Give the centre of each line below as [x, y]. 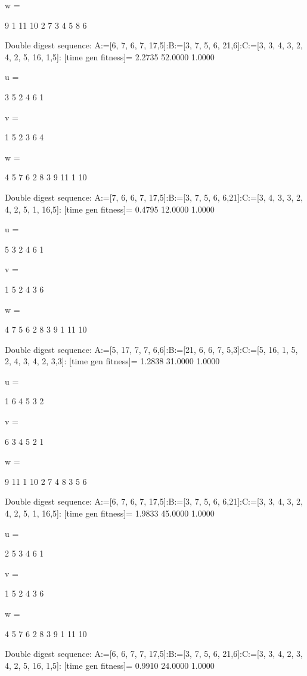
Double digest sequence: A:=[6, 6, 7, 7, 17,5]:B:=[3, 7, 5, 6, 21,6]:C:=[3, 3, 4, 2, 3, [154, 654]
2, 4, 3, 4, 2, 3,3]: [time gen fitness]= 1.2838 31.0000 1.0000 [112, 361]
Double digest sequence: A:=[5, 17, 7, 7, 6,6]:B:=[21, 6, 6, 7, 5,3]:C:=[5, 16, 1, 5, [151, 349]
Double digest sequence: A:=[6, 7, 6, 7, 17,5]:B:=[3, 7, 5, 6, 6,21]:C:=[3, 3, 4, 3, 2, [154, 501]
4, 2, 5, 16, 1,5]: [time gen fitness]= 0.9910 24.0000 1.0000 [110, 665]
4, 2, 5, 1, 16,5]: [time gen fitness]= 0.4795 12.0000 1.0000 [110, 209]
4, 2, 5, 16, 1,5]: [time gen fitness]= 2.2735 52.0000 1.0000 [110, 56]
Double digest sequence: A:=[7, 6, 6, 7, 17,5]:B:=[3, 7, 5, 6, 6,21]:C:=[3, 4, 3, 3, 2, [154, 197]
